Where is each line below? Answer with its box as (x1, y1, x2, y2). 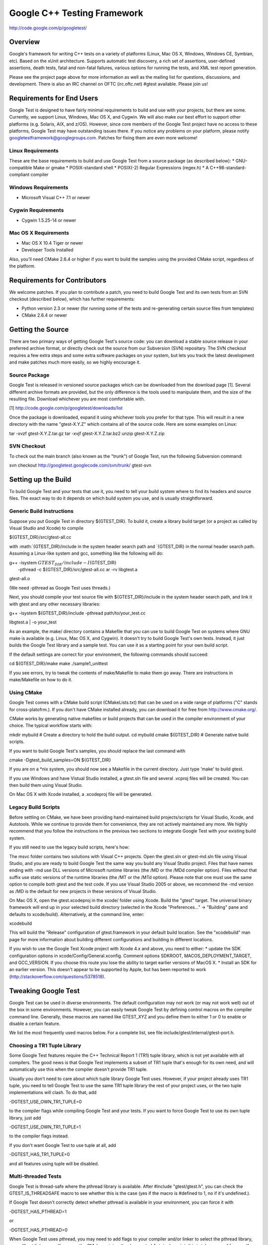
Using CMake (9, 689, 42, 696)
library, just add (9, 1115, 41, 1120)
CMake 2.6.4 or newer (21, 312, 67, 318)
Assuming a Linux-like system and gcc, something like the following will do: (9, 550, 164, 556)
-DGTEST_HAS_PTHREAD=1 (9, 1208, 67, 1215)
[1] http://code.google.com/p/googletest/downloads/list (9, 405, 123, 411)
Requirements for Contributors (9, 276, 107, 284)
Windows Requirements (9, 184, 68, 191)
